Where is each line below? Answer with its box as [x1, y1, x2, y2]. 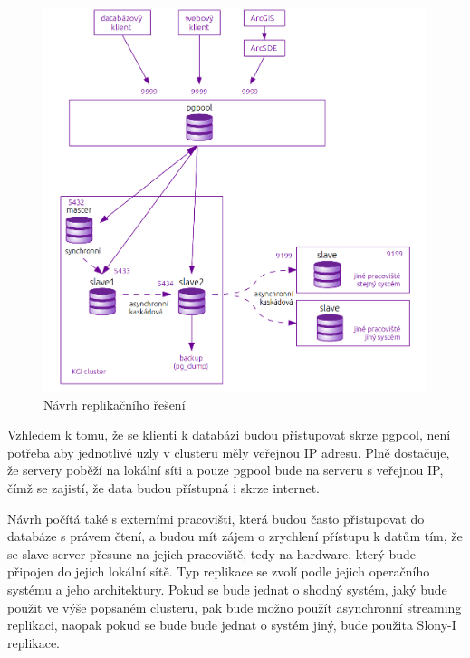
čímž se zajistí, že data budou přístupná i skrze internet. [7, 478, 320, 497]
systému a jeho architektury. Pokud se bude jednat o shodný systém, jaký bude [7, 579, 447, 598]
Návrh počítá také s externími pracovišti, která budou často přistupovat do [7, 508, 425, 527]
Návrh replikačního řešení [43, 394, 186, 413]
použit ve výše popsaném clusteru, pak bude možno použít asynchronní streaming [7, 597, 462, 616]
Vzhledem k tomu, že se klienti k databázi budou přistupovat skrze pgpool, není [7, 425, 451, 444]
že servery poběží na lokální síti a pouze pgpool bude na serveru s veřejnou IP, [7, 460, 444, 479]
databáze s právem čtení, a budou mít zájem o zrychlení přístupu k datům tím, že [7, 527, 463, 546]
